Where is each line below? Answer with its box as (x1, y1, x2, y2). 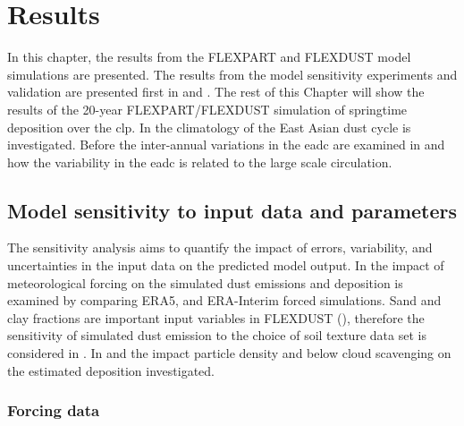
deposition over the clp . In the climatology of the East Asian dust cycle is (7, 117, 411, 136)
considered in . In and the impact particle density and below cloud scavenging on (7, 344, 451, 362)
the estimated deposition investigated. (7, 361, 215, 379)
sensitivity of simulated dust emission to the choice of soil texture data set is (7, 326, 426, 345)
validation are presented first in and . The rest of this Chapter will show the (7, 82, 425, 101)
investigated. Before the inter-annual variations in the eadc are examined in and (7, 135, 445, 154)
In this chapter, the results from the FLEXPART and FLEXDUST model (7, 47, 411, 66)
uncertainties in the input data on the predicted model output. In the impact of (7, 256, 444, 275)
